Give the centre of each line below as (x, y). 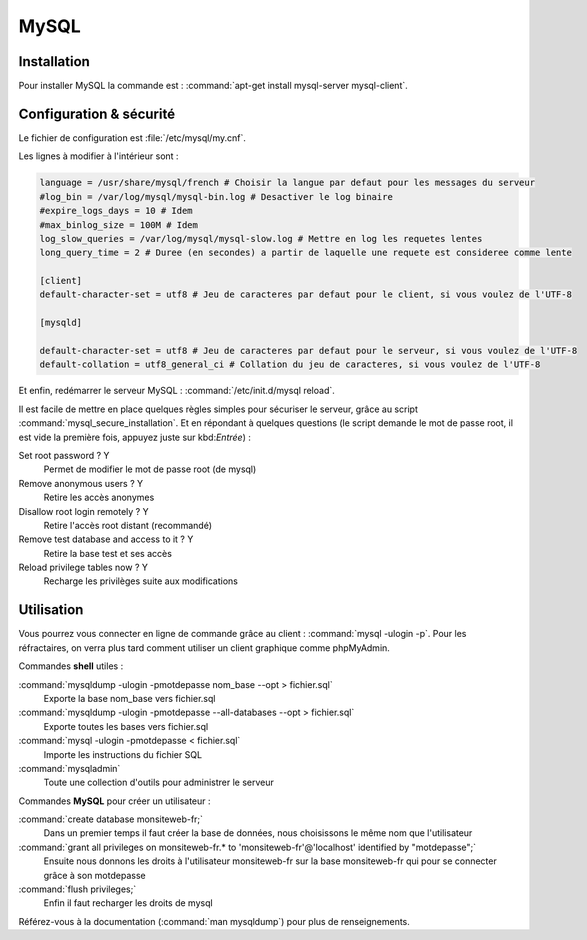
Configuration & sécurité (96, 113)
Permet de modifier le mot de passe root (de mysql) (150, 469)
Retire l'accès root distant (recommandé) (128, 525)
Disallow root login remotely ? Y (83, 511)
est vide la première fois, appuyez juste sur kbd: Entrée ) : (135, 437)
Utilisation (51, 610)
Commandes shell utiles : (71, 666)
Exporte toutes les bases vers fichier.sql (126, 726)
